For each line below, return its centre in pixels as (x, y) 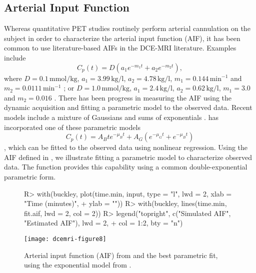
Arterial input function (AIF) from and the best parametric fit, (121, 255)
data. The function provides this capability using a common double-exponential (126, 167)
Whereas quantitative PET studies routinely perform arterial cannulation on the (127, 28)
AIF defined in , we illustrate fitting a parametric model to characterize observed (128, 157)
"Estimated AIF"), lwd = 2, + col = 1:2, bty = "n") (103, 223)
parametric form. (30, 176)
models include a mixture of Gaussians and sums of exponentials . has (111, 117)
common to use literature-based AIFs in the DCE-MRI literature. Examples (120, 48)
